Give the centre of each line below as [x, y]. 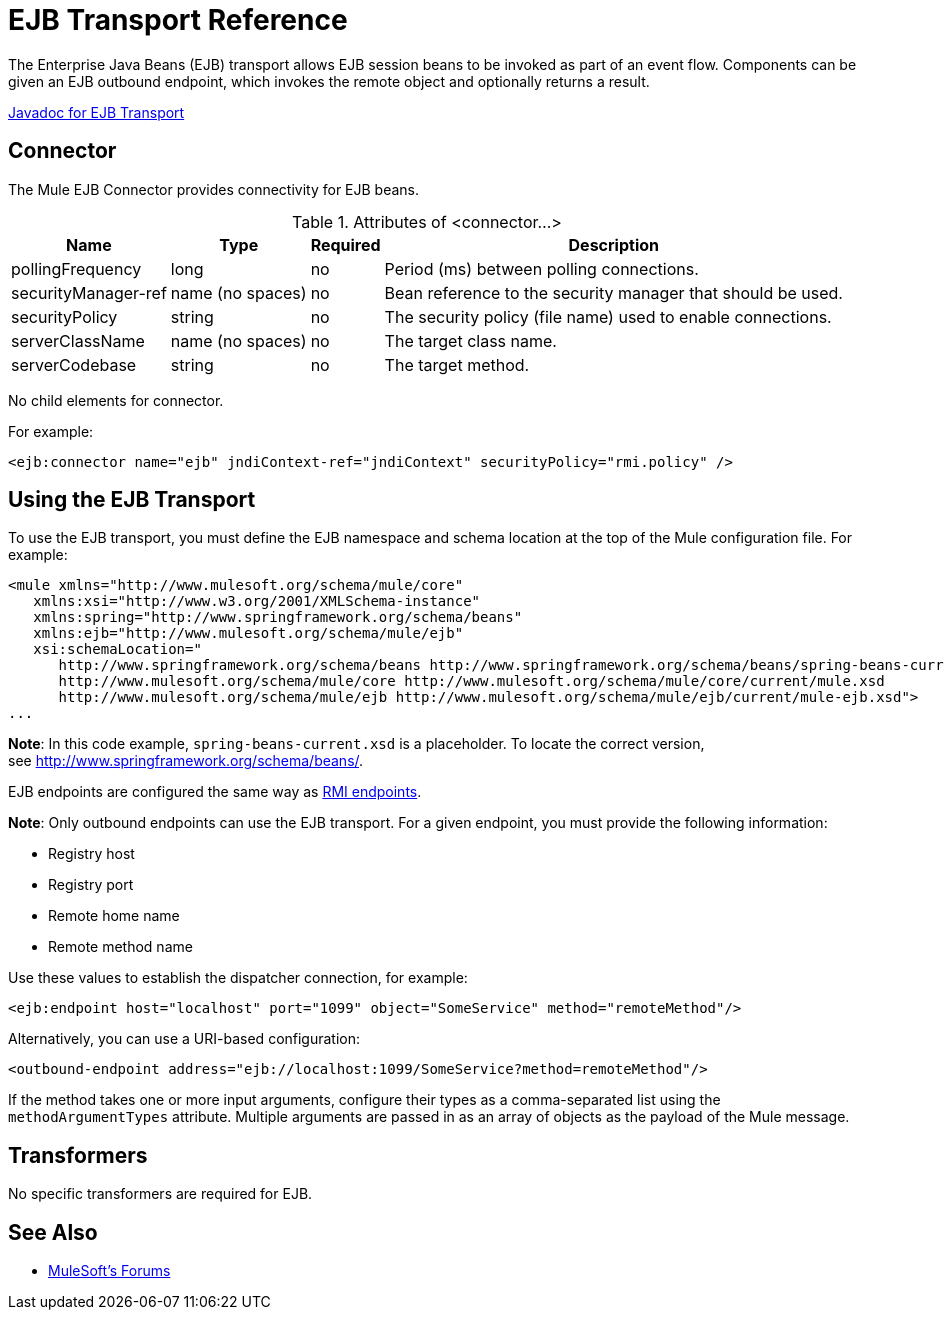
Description [613, 244]
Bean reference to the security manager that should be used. [613, 292]
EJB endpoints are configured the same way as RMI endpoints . [215, 792]
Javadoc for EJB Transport [96, 112]
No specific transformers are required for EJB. [160, 1194]
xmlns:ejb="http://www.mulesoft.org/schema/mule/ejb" [248, 633]
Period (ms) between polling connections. [541, 268]
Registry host [91, 854]
